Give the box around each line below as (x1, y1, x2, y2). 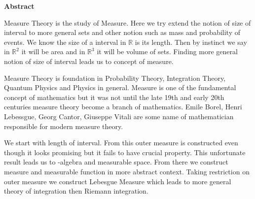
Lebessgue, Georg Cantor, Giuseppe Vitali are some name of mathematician (4, 111, 234, 121)
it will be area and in (21, 46, 85, 57)
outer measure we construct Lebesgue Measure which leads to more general (4, 176, 231, 186)
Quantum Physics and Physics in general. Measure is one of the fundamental (4, 82, 236, 93)
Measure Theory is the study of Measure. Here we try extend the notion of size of (4, 17, 251, 28)
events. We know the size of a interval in (4, 36, 126, 47)
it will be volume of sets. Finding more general (97, 46, 238, 57)
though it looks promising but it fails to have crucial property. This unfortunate (4, 147, 246, 157)
